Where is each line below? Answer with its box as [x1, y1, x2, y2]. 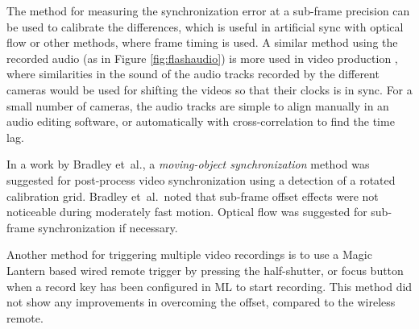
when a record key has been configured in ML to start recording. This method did [6, 277, 413, 294]
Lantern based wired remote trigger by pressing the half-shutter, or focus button [6, 261, 404, 278]
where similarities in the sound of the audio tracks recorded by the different [6, 65, 380, 82]
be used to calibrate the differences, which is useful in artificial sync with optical [6, 18, 404, 35]
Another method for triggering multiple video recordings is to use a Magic [6, 246, 372, 263]
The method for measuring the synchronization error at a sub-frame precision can [6, 2, 410, 19]
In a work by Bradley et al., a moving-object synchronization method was [6, 156, 370, 173]
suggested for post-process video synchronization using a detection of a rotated [6, 171, 396, 188]
